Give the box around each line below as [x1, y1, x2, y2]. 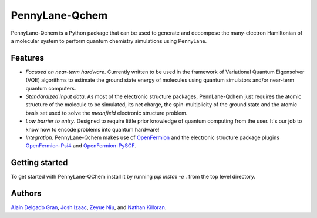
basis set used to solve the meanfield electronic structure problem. [25, 109, 188, 116]
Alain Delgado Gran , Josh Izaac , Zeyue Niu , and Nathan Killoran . [11, 204, 167, 211]
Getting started [11, 157, 68, 167]
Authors [11, 189, 42, 199]
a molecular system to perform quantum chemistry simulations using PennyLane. [11, 37, 207, 44]
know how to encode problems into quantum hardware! [25, 126, 160, 133]
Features [11, 53, 44, 63]
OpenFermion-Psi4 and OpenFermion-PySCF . [25, 142, 136, 149]
